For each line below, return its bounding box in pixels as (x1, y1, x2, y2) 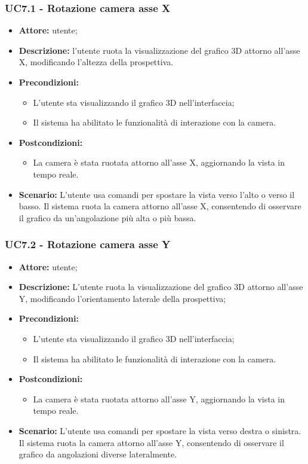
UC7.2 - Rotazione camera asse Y (5, 237, 171, 252)
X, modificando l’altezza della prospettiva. (19, 56, 174, 68)
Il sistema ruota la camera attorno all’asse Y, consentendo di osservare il (19, 436, 284, 448)
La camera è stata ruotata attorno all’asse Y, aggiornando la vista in (33, 392, 285, 405)
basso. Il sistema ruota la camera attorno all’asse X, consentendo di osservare (19, 200, 301, 212)
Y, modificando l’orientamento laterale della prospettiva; (19, 292, 226, 304)
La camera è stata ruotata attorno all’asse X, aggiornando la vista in (33, 156, 285, 169)
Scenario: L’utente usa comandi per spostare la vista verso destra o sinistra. (19, 424, 301, 436)
